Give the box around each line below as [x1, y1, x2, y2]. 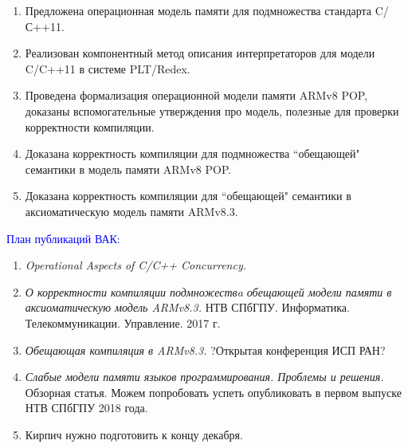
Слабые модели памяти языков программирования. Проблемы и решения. [25, 368, 384, 385]
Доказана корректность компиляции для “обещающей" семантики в [25, 187, 351, 204]
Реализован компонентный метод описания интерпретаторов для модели [25, 45, 375, 61]
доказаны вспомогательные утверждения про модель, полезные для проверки [25, 102, 399, 119]
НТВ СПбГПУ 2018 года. [25, 399, 148, 416]
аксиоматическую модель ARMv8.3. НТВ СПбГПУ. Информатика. [25, 299, 350, 316]
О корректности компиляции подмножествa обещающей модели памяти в [25, 283, 392, 300]
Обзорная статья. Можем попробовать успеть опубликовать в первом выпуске [25, 383, 402, 400]
